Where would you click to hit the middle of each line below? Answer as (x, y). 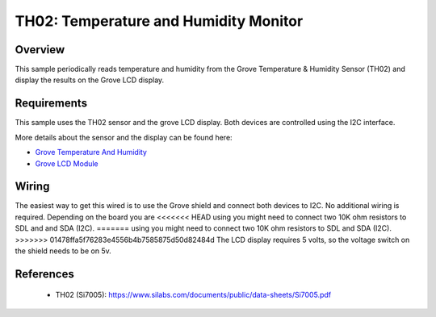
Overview (40, 50)
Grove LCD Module (67, 163)
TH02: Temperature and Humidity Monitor (159, 21)
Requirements (51, 104)
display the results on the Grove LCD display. (90, 80)
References (44, 274)
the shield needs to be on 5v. (63, 251)
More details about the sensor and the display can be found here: (124, 137)
